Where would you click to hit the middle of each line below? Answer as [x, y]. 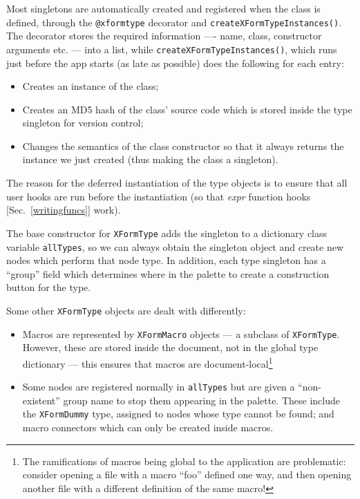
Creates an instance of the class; [91, 86]
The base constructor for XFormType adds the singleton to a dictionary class [167, 233]
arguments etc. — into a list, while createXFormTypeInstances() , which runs [172, 49]
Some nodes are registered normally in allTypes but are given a [159, 387]
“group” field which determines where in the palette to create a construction [168, 273]
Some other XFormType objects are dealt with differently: [126, 310]
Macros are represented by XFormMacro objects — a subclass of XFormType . [181, 333]
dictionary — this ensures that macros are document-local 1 [148, 362]
